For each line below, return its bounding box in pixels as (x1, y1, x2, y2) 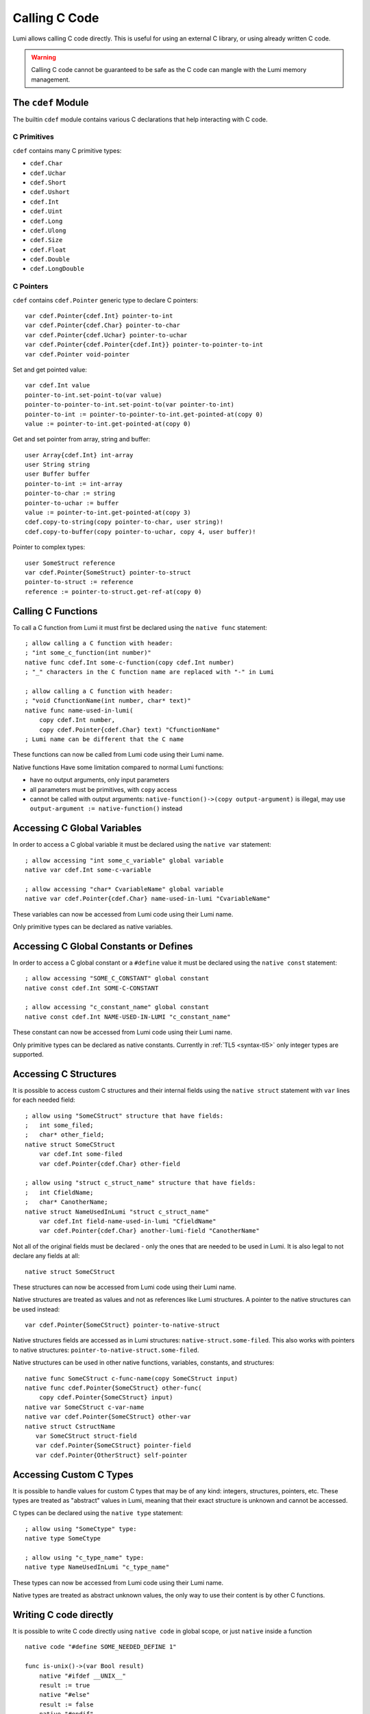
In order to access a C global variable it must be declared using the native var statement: (12, 841, 272, 849)
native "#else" (38, 1691, 90, 1699)
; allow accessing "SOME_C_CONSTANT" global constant (25, 974, 209, 982)
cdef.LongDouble (29, 265, 85, 273)
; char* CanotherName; (25, 1198, 108, 1206)
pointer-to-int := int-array (25, 480, 123, 487)
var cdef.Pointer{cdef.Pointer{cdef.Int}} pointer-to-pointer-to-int (25, 341, 264, 349)
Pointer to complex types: (12, 543, 86, 551)
